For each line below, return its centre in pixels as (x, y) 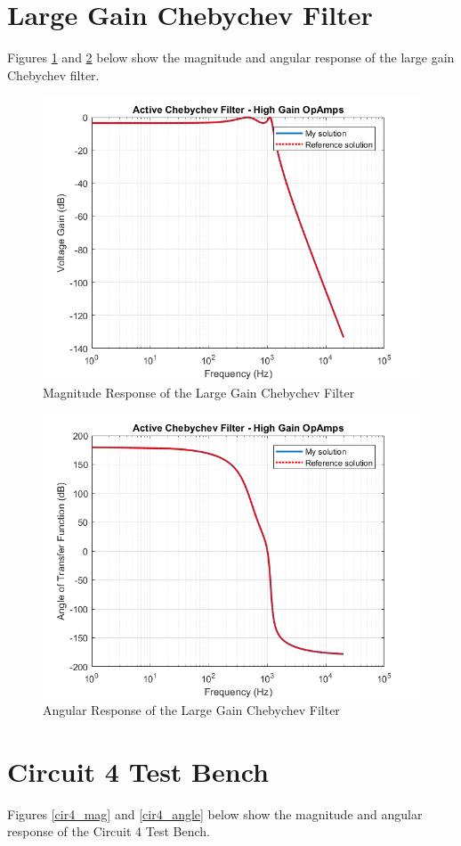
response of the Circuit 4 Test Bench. (109, 831)
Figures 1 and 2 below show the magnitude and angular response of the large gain (231, 57)
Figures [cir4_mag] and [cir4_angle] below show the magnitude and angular (215, 813)
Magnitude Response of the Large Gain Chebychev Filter (199, 392)
